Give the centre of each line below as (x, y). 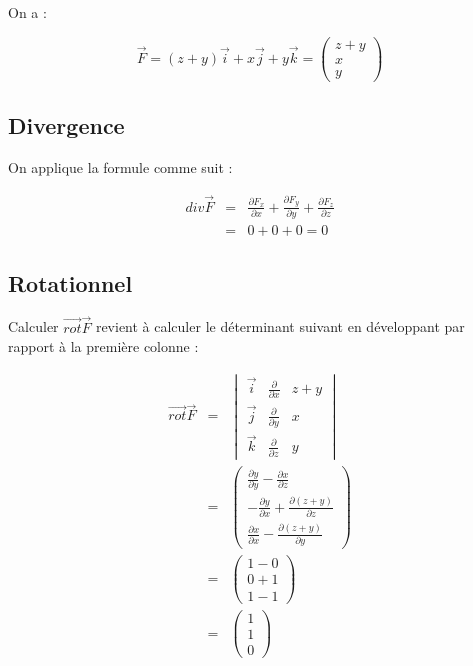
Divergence (66, 125)
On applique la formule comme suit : (120, 166)
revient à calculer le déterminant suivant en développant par (280, 326)
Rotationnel (70, 282)
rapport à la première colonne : (103, 346)
